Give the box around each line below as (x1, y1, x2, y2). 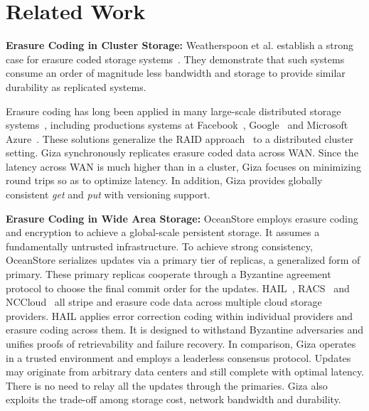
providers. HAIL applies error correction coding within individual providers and (6, 308, 353, 323)
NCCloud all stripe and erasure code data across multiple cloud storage (6, 294, 322, 309)
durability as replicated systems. (6, 79, 146, 94)
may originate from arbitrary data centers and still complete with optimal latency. (6, 364, 365, 379)
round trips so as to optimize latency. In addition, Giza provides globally (6, 173, 323, 188)
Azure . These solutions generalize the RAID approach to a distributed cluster (6, 131, 354, 146)
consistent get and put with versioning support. (6, 187, 210, 202)
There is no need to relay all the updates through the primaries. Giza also (6, 378, 328, 393)
